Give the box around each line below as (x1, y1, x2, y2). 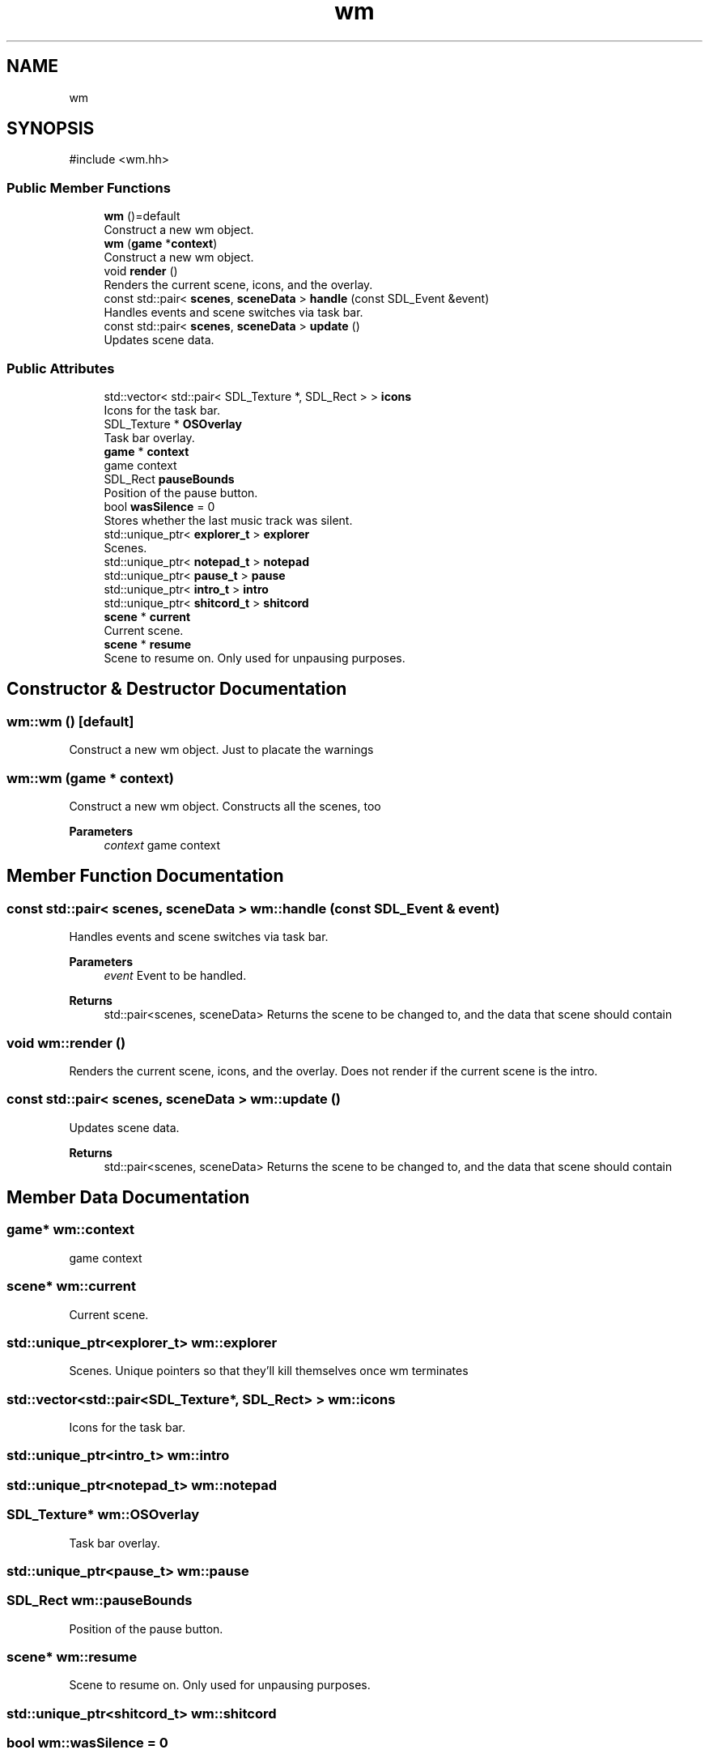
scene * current (104, 609, 191, 624)
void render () (104, 264, 178, 279)
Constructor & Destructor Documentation (6, 679, 347, 700)
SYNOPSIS (6, 118, 95, 139)
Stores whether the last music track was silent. (104, 513, 353, 527)
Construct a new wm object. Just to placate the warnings (69, 743, 374, 757)
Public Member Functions (6, 179, 171, 196)
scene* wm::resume (6, 1649, 138, 1666)
